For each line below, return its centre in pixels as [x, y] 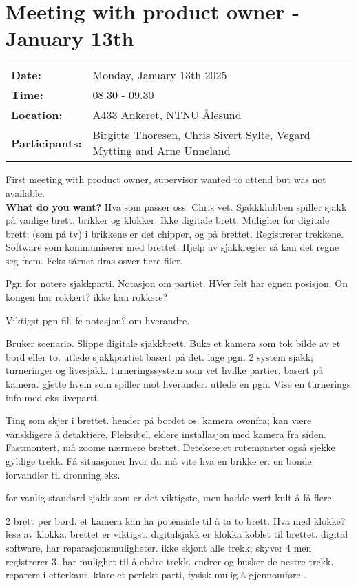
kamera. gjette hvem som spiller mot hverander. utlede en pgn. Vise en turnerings [178, 384]
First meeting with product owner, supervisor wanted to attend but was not [166, 179]
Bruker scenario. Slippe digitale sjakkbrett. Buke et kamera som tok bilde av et [173, 343]
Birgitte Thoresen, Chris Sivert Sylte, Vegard [201, 135]
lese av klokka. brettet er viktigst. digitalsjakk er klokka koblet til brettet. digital [177, 534]
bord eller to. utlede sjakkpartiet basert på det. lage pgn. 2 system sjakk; [159, 356]
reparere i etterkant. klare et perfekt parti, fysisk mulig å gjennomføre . [156, 575]
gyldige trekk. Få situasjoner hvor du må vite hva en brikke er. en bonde [159, 461]
